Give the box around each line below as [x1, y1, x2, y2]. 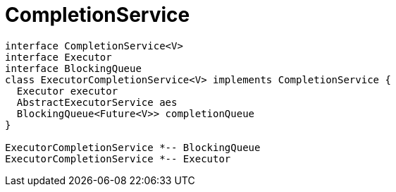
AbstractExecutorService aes [16, 96, 178, 108]
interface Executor [5, 51, 112, 63]
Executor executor [16, 85, 118, 97]
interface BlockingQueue [5, 62, 142, 74]
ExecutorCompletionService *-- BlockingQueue [5, 141, 261, 153]
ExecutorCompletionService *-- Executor [5, 152, 231, 164]
